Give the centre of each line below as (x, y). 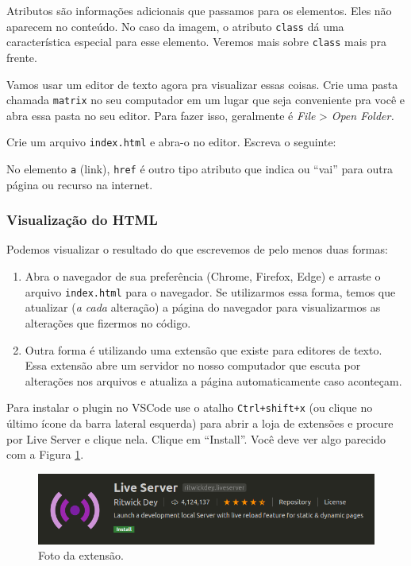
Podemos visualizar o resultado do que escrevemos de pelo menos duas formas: (197, 249)
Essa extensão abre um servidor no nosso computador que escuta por (193, 365)
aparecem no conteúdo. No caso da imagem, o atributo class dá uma (175, 26)
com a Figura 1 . (45, 454)
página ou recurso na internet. (80, 184)
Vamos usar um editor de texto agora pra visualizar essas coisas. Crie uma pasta (202, 84)
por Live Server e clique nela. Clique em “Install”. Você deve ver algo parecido (196, 438)
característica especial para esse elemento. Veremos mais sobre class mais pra (197, 42)
